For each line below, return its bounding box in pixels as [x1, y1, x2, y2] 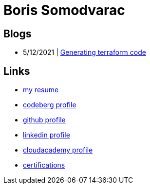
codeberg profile [23, 101, 76, 109]
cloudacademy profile [23, 146, 93, 154]
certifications [23, 161, 65, 170]
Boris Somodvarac [3, 2, 125, 18]
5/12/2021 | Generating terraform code [23, 48, 146, 57]
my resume [23, 85, 59, 94]
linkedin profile [23, 131, 70, 139]
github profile [23, 116, 66, 124]
